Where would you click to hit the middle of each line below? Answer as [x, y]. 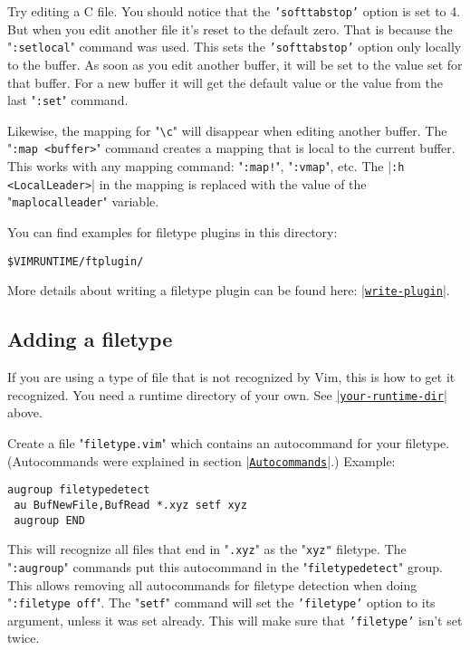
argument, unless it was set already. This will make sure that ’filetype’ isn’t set [235, 620]
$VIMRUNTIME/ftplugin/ [76, 261]
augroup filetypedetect [79, 490]
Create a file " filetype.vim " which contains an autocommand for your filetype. [229, 442]
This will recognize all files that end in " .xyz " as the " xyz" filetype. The [207, 549]
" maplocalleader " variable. [83, 201]
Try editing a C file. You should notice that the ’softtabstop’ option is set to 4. [234, 11]
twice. [24, 638]
